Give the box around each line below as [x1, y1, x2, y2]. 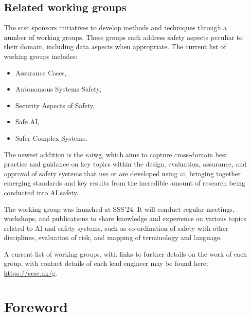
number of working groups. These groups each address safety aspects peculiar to [4, 32, 243, 42]
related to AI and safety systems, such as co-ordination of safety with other [4, 223, 229, 233]
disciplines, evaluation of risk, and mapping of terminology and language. [4, 232, 222, 242]
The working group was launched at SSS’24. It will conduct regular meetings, [4, 204, 234, 214]
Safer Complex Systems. [15, 132, 88, 143]
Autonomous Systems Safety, [15, 84, 102, 94]
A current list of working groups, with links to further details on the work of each [4, 248, 247, 259]
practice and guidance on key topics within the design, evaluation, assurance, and [4, 159, 247, 169]
